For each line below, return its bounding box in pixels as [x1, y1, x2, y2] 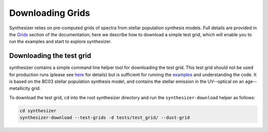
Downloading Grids [9, 7, 90, 18]
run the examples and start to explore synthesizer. [9, 39, 112, 45]
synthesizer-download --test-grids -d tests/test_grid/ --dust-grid [19, 115, 190, 121]
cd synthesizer [19, 108, 57, 114]
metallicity [9, 85, 31, 91]
